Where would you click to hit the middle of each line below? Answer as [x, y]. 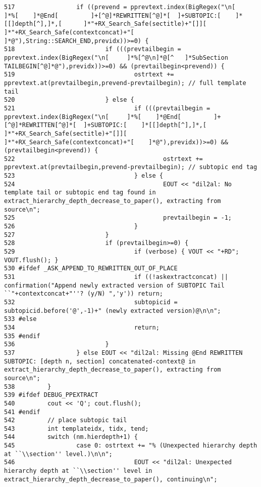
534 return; [82, 327]
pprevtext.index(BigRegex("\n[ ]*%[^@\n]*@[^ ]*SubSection [116, 57]
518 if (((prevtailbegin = [93, 49]
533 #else [20, 319]
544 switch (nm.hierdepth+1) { [71, 437]
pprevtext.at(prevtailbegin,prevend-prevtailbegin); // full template [125, 83]
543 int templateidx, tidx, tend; [76, 429]
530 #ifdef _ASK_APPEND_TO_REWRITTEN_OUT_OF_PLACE [91, 269]
